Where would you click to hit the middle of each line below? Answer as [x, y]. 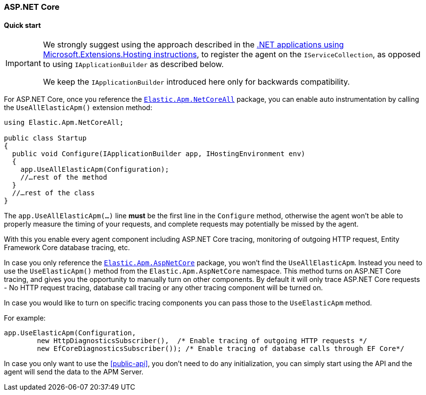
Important [23, 63]
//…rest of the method [64, 177]
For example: [25, 318]
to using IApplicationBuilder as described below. [133, 64]
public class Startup [45, 138]
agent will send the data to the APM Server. [74, 372]
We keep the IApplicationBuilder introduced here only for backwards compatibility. [196, 82]
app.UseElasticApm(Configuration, [70, 333]
